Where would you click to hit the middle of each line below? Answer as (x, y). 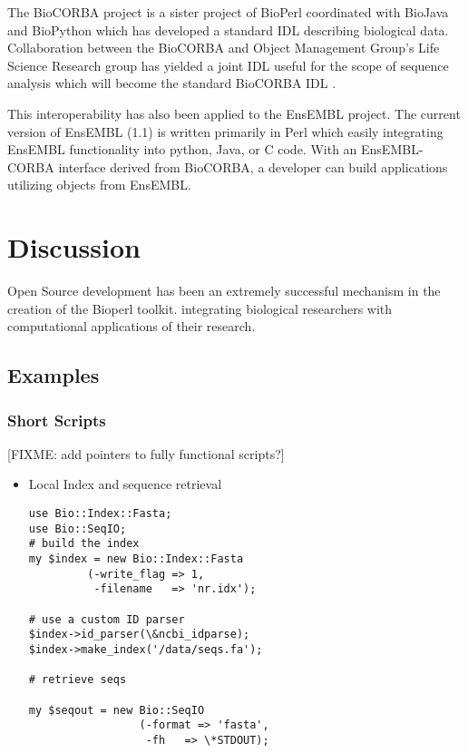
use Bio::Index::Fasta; (100, 514)
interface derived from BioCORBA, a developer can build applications (253, 166)
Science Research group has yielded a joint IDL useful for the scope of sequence (228, 65)
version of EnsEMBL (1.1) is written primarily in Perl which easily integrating (225, 131)
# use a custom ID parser (107, 619)
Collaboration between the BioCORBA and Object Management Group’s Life (224, 48)
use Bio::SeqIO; (78, 528)
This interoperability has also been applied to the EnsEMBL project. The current (234, 113)
